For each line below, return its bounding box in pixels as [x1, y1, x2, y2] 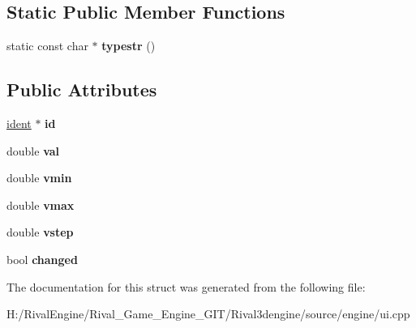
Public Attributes [6, 77, 157, 102]
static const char [6, 37, 88, 54]
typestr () [101, 37, 156, 54]
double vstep [6, 224, 74, 241]
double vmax [6, 196, 75, 213]
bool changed [6, 250, 78, 267]
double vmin [6, 169, 72, 186]
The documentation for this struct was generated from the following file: [6, 278, 366, 295]
